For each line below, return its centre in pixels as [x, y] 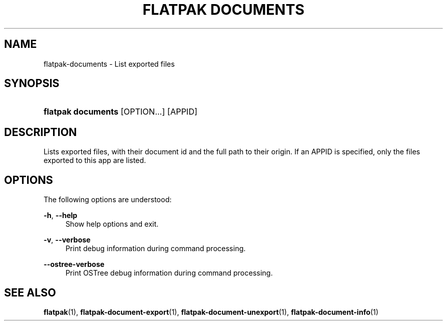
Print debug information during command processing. [156, 249]
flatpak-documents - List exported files [109, 64]
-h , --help [60, 215]
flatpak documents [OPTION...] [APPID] [120, 112]
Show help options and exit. [112, 224]
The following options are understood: [108, 200]
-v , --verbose [67, 240]
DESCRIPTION [41, 132]
